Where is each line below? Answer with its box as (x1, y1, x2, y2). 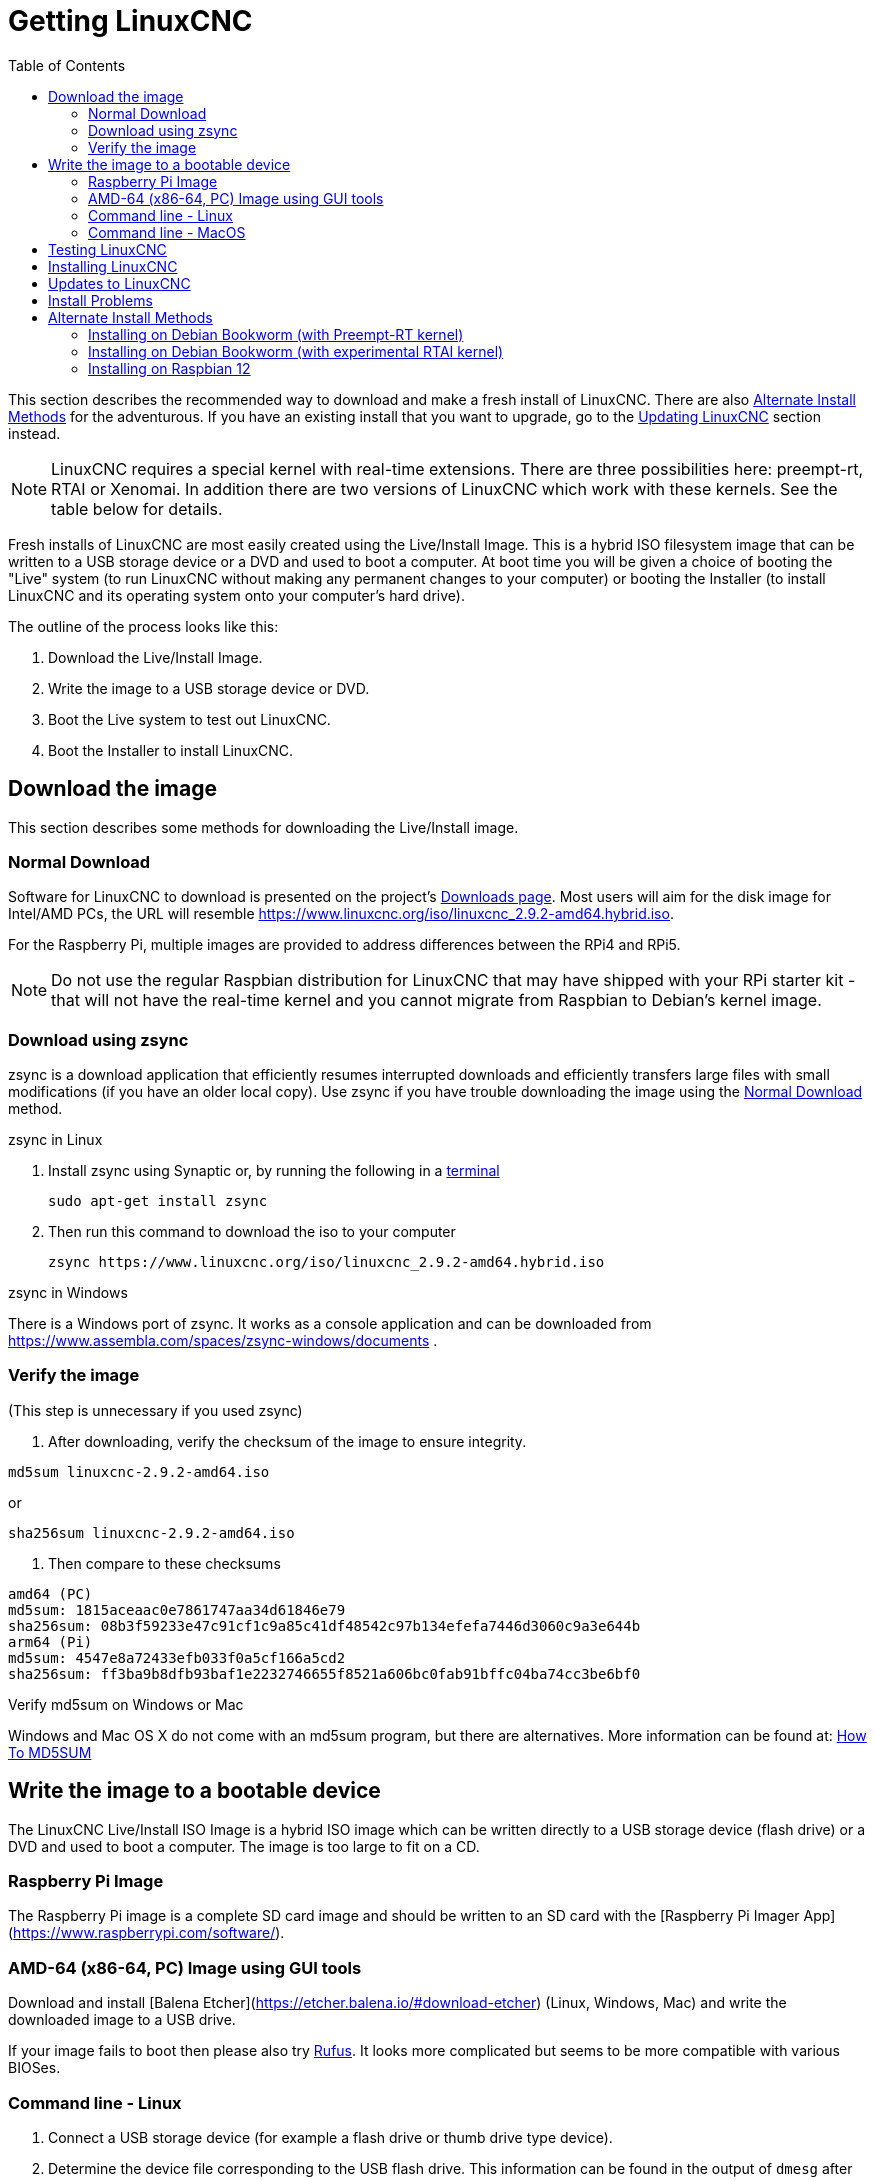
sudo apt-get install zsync (48, 1193, 268, 1210)
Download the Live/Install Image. (48, 648, 263, 666)
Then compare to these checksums (48, 1554, 281, 1572)
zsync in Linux (8, 1131, 103, 1149)
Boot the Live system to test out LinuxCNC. (48, 710, 331, 728)
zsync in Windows (8, 1284, 128, 1302)
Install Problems (48, 291, 153, 309)
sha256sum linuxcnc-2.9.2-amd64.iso (8, 1524, 295, 1541)
